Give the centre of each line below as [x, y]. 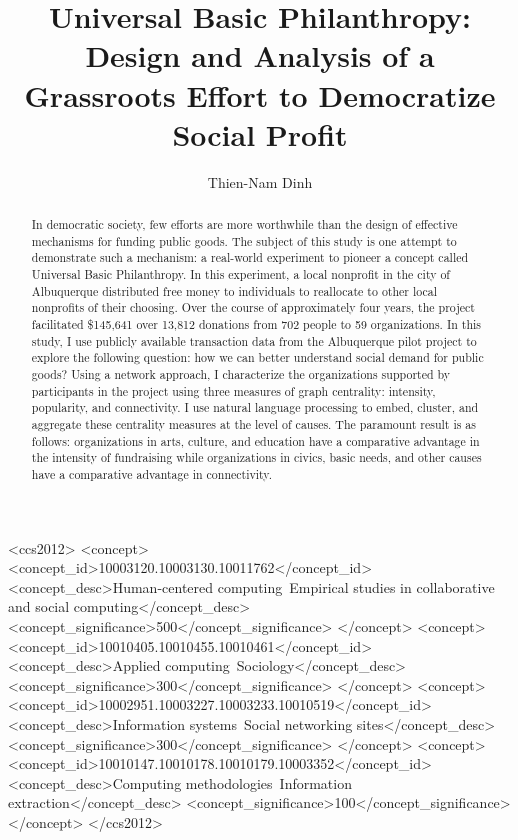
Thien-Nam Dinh [260, 181]
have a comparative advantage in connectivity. [151, 473]
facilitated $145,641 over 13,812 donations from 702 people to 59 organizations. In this [256, 324]
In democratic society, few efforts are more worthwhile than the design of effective [244, 224]
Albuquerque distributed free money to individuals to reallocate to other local [234, 290]
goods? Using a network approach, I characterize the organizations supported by [241, 373]
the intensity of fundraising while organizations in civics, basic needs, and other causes [256, 457]
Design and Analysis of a [260, 55]
